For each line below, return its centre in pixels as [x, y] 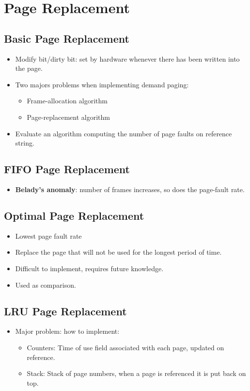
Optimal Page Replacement [74, 215]
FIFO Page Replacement [67, 169]
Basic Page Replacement [67, 38]
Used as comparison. [46, 285]
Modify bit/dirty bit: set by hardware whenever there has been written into [127, 58]
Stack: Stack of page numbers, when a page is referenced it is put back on [136, 373]
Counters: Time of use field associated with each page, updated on [125, 347]
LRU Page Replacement [65, 311]
